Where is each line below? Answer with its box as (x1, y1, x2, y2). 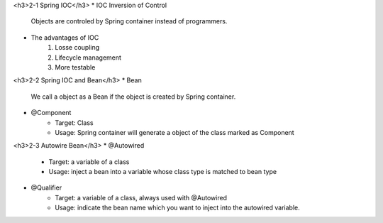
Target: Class (55, 118, 94, 127)
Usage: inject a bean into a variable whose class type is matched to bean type (48, 168, 277, 176)
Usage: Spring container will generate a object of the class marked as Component (55, 128, 294, 136)
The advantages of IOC (30, 33, 99, 42)
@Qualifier (30, 183, 62, 192)
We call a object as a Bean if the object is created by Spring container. (30, 92, 236, 101)
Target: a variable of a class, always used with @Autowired (55, 193, 227, 202)
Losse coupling (55, 43, 100, 52)
